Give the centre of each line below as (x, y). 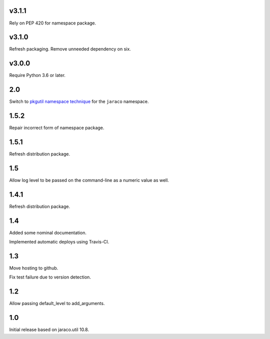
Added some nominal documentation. (48, 232)
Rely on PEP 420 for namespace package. (53, 23)
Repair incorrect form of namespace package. (57, 128)
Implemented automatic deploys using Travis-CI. (59, 242)
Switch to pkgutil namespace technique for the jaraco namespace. (79, 101)
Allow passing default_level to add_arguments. (57, 303)
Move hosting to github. (34, 268)
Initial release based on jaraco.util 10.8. (49, 329)
